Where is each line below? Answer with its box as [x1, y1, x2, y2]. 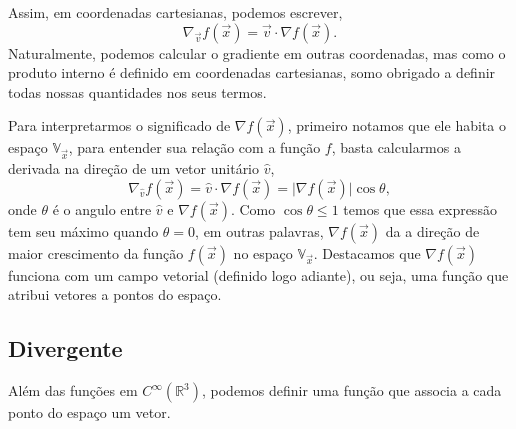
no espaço [233, 242, 293, 263]
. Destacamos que [313, 242, 421, 263]
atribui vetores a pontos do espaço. [8, 284, 222, 305]
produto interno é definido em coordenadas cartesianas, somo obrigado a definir [8, 62, 496, 83]
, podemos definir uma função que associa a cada [202, 380, 502, 401]
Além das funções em [8, 380, 138, 401]
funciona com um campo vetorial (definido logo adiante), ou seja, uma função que [8, 264, 509, 285]
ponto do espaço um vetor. [8, 402, 171, 423]
